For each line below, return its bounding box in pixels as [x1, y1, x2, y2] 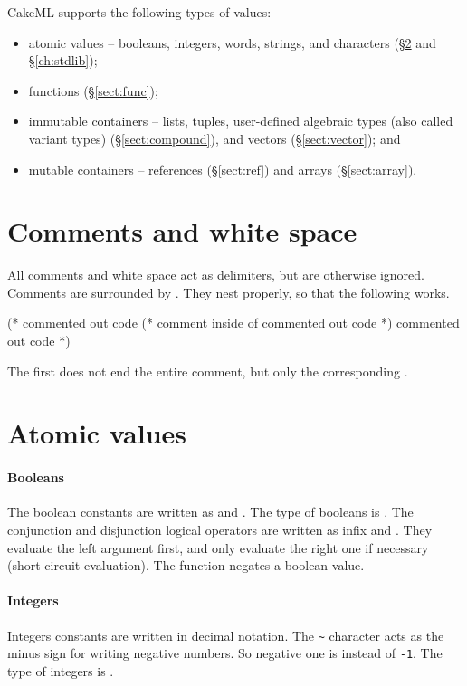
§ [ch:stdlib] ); [28, 51, 98, 70]
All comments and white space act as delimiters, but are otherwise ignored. [7, 265, 424, 284]
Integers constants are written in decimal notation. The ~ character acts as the [7, 625, 444, 644]
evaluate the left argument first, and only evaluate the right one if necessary [7, 538, 429, 557]
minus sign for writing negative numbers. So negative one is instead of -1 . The [7, 643, 443, 662]
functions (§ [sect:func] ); [28, 81, 158, 100]
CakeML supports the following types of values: [7, 3, 272, 21]
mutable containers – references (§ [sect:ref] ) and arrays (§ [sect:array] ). [28, 159, 417, 178]
